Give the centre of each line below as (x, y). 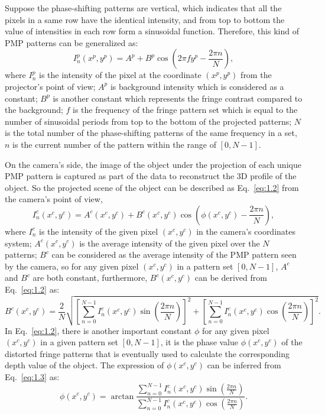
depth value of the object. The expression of (84, 365)
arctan (122, 396)
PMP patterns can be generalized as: (71, 42)
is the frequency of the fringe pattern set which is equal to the (185, 110)
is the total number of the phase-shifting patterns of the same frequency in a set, (151, 133)
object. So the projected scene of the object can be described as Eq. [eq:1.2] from (152, 187)
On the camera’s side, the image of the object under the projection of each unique (153, 164)
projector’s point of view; (50, 86)
